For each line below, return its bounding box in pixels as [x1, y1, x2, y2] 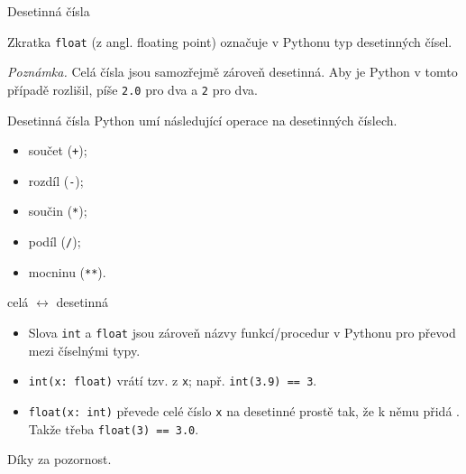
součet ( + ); [28, 141, 87, 160]
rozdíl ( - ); [28, 171, 84, 190]
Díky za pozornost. [7, 450, 112, 469]
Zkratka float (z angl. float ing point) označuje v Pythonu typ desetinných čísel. [7, 32, 452, 51]
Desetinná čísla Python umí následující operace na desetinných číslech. [7, 110, 397, 129]
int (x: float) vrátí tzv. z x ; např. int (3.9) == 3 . [28, 371, 317, 390]
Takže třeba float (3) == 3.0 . [28, 419, 199, 438]
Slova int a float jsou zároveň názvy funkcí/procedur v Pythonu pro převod [28, 322, 456, 341]
